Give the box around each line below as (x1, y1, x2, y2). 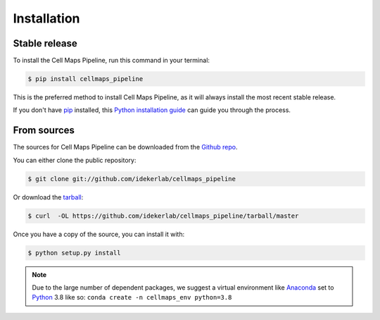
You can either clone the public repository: (13, 156, 137, 164)
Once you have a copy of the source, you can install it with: (13, 230, 185, 238)
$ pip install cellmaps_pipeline (27, 75, 144, 83)
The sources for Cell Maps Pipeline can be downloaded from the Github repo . (13, 143, 238, 152)
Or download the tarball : (13, 192, 84, 201)
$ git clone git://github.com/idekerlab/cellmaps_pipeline (27, 175, 236, 183)
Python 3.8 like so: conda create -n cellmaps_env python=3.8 (32, 293, 232, 302)
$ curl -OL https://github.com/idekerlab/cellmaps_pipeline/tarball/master (27, 211, 299, 220)
